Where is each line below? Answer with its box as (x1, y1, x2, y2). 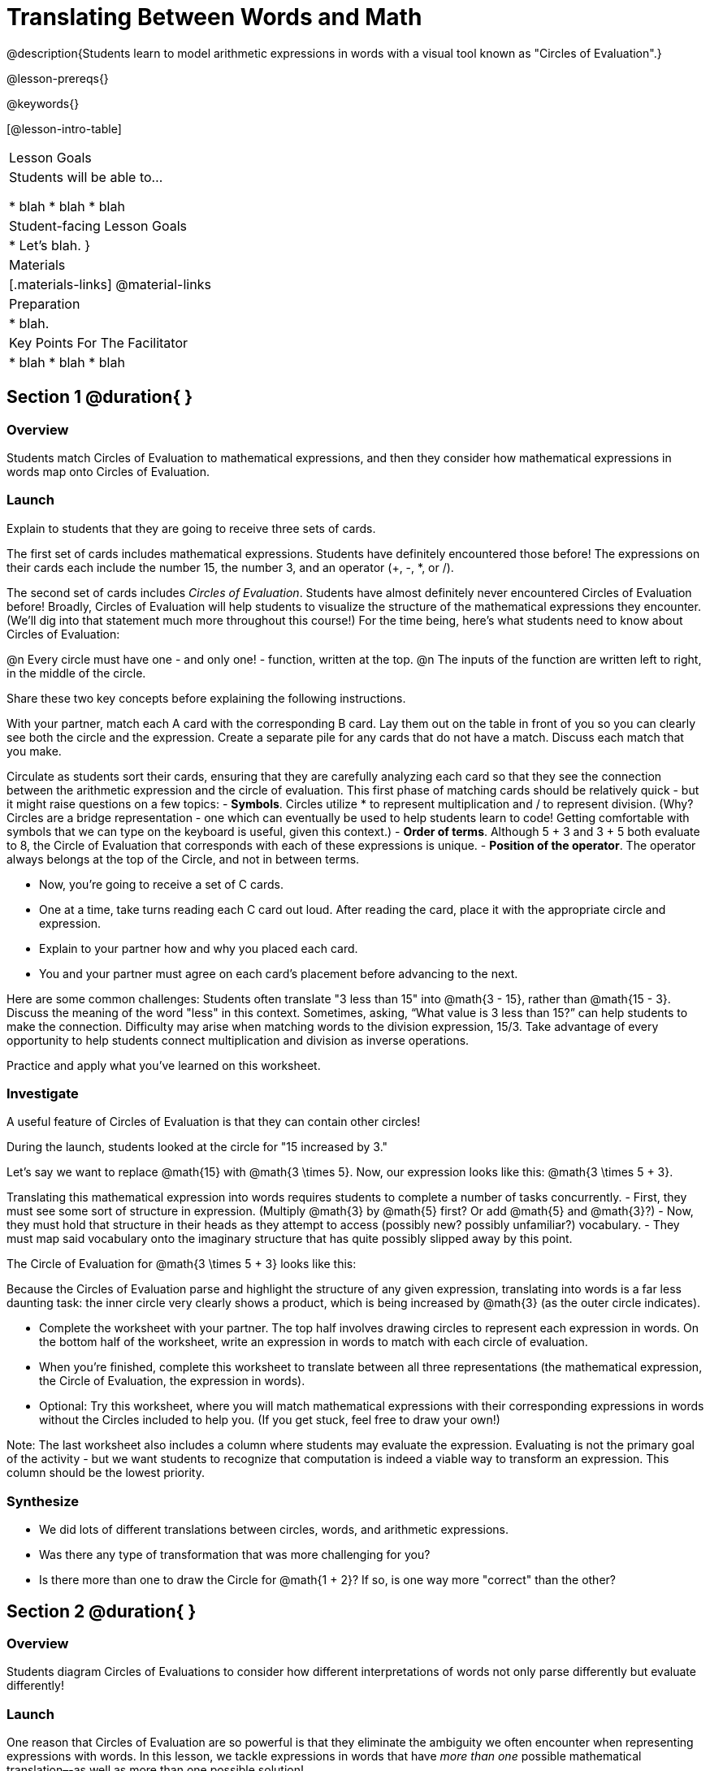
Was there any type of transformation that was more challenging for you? (39, 1548, 431, 1562)
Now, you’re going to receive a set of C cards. (39, 877, 284, 891)
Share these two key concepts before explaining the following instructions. (6, 691, 406, 705)
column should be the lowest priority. (6, 1466, 205, 1480)
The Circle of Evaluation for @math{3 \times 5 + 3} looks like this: (6, 1257, 357, 1271)
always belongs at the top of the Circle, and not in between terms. (6, 851, 360, 866)
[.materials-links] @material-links (9, 275, 211, 292)
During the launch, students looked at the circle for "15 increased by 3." (6, 1140, 388, 1154)
